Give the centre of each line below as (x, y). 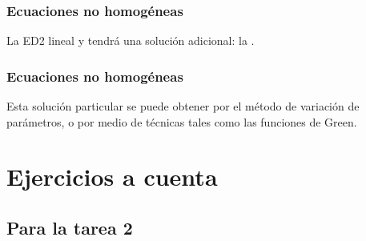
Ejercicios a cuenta (112, 177)
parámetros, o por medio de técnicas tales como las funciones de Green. (182, 121)
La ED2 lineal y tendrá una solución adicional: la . (131, 40)
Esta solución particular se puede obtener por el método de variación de (183, 106)
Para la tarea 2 (70, 227)
